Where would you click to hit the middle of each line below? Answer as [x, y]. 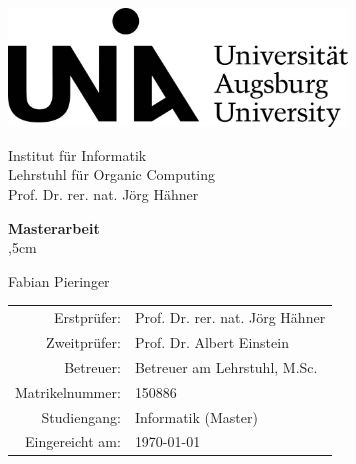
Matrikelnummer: [68, 391]
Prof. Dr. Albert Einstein [211, 342]
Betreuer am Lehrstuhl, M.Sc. [226, 366]
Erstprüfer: [87, 317]
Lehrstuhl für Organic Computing [111, 174]
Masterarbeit [54, 227]
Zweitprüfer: [83, 342]
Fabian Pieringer [59, 280]
